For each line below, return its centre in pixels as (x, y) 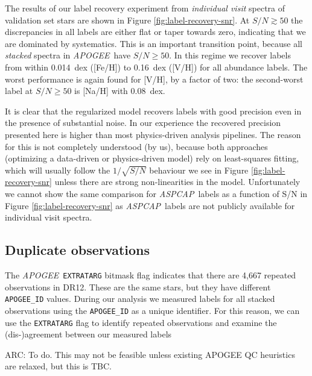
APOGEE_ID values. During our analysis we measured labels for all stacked (140, 299)
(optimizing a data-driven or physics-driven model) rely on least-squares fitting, (152, 158)
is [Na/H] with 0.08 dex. (120, 91)
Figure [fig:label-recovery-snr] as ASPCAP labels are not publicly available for (150, 205)
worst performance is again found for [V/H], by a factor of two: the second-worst (154, 79)
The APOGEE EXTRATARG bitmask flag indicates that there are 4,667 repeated (151, 275)
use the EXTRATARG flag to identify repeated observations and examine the (141, 322)
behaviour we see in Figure (199, 170)
